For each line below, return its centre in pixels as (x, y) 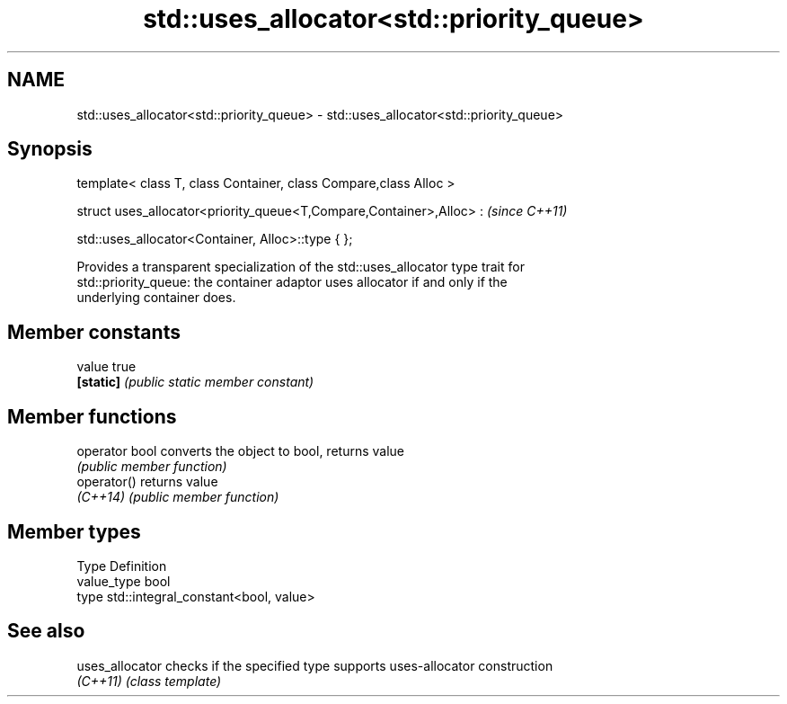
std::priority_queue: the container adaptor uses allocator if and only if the (292, 282)
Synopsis (50, 149)
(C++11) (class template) (149, 681)
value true (106, 367)
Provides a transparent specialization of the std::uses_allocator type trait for (301, 267)
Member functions (92, 416)
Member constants (94, 332)
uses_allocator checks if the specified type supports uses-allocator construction (315, 665)
